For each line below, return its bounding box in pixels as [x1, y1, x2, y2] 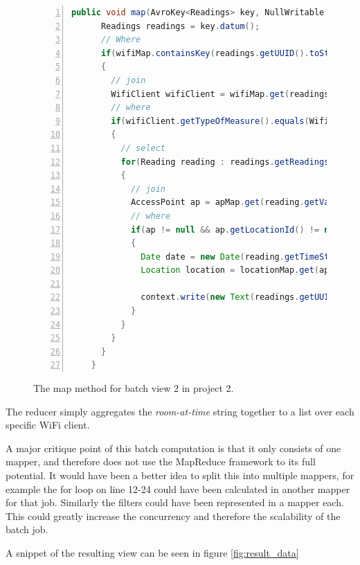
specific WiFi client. [6, 418, 90, 432]
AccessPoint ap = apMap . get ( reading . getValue [130, 197, 344, 208]
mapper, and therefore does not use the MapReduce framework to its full [6, 454, 316, 469]
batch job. [6, 522, 48, 537]
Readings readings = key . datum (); [100, 21, 260, 31]
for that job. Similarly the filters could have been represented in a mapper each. [6, 495, 344, 510]
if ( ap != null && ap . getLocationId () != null [130, 224, 344, 235]
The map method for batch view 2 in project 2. [33, 381, 234, 395]
